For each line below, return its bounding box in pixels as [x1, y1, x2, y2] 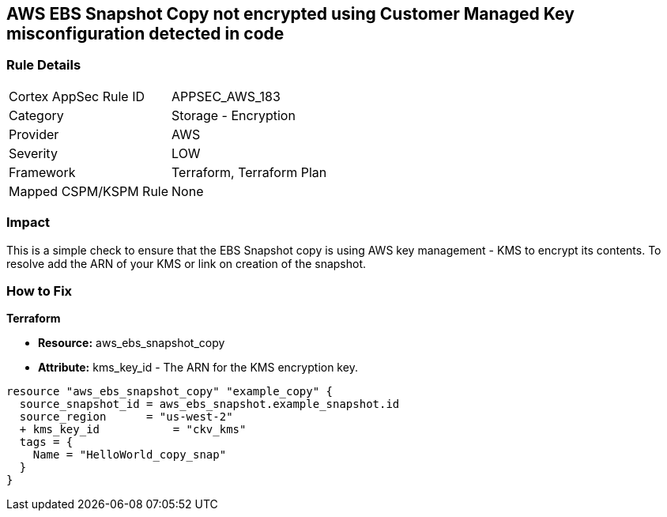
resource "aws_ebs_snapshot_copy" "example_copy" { [6, 385, 333, 398]
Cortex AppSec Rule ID [9, 88, 145, 104]
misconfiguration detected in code [6, 24, 285, 43]
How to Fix [6, 282, 73, 299]
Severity [9, 145, 58, 161]
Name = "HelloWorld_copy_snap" [32, 448, 227, 462]
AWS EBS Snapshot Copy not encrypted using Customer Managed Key [6, 4, 575, 24]
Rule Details [6, 57, 81, 74]
